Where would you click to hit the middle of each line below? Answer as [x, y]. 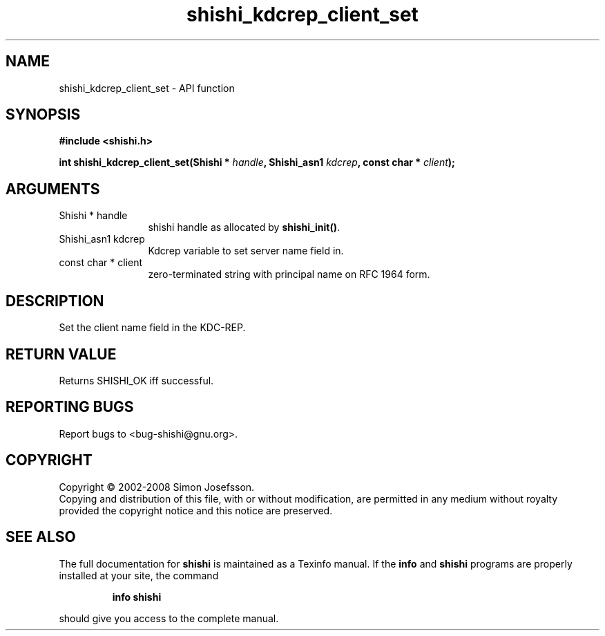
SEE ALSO [41, 537]
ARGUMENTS [53, 189]
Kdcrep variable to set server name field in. [246, 251]
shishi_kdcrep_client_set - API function [147, 88]
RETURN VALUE [61, 354]
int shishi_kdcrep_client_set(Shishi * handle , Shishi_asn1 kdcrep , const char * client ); [257, 162]
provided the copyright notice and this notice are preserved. [196, 510]
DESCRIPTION [55, 301]
